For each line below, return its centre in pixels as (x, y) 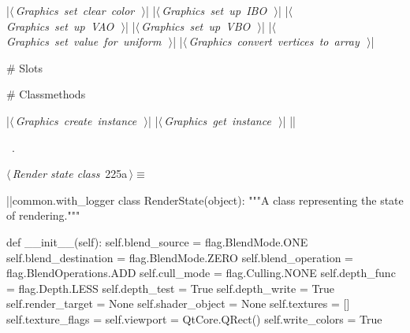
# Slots (24, 67)
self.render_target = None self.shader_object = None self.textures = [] (178, 303)
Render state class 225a (70, 174)
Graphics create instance (76, 120)
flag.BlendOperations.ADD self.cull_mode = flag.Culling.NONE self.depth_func (201, 273)
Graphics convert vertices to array (274, 41)
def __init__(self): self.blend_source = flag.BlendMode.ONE (157, 241)
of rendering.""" (43, 215)
